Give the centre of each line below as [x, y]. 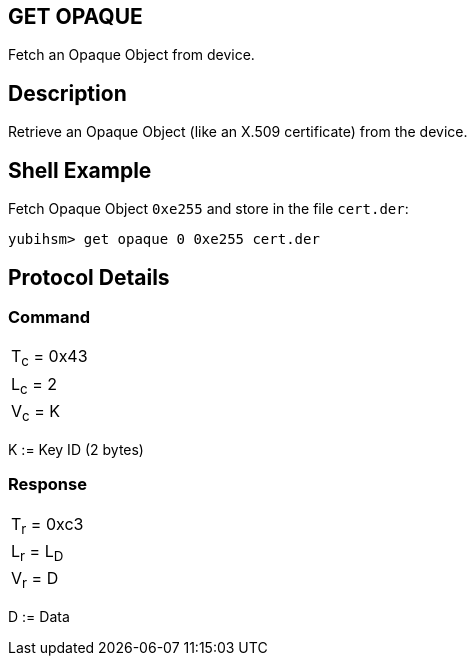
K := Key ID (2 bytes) [76, 449]
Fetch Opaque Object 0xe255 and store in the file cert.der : [208, 209]
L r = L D [37, 552]
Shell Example [80, 170]
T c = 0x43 [49, 358]
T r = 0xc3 [47, 525]
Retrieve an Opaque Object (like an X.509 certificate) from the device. [238, 132]
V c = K [36, 412]
